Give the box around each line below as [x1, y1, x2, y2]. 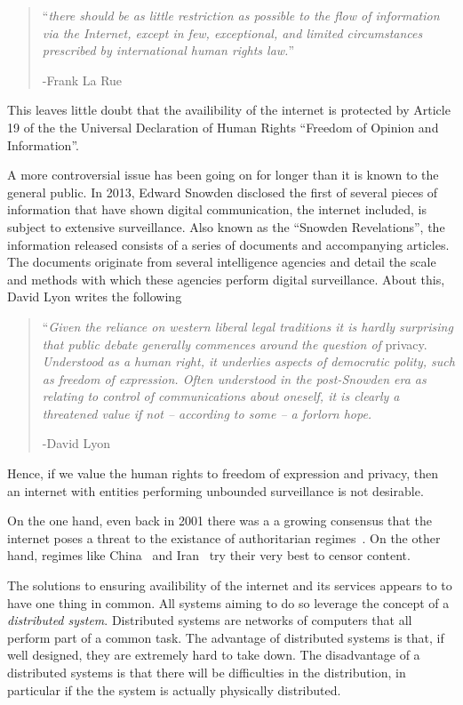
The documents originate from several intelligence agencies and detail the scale [7, 252, 436, 271]
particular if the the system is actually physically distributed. [7, 680, 341, 699]
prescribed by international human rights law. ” [42, 41, 295, 60]
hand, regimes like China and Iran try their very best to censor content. [7, 546, 411, 565]
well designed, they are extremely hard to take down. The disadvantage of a [7, 645, 420, 664]
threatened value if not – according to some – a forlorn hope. [42, 404, 372, 422]
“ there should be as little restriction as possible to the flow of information [42, 6, 440, 24]
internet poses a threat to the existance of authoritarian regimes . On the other [7, 528, 441, 547]
